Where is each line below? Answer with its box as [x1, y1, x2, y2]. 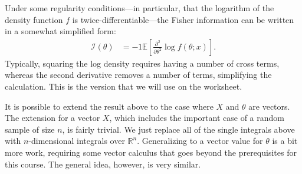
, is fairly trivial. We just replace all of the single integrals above [62, 123, 295, 135]
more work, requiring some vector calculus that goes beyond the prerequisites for [5, 146, 297, 158]
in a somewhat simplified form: [5, 25, 116, 37]
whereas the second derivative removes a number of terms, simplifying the [5, 68, 272, 81]
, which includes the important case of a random [109, 111, 284, 124]
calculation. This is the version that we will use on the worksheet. [5, 80, 242, 92]
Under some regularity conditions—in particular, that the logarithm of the [5, 2, 274, 14]
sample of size [5, 123, 55, 135]
